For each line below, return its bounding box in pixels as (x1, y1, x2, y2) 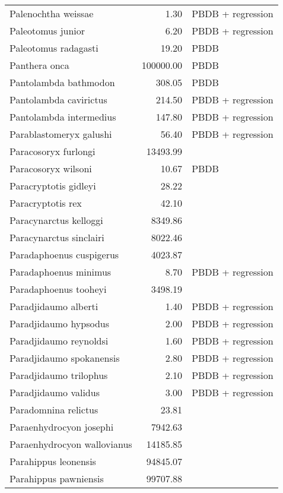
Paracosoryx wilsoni (9, 162, 92, 175)
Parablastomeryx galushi (9, 127, 112, 141)
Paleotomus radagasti (9, 41, 98, 55)
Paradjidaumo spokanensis (9, 351, 120, 365)
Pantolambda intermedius (9, 110, 116, 124)
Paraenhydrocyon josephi (9, 420, 114, 434)
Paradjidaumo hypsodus (9, 317, 110, 330)
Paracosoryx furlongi (9, 144, 96, 158)
